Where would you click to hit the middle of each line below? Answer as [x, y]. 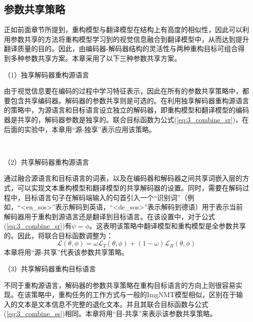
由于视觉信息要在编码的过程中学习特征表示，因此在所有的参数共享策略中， [123, 91]
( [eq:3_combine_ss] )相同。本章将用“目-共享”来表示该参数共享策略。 [110, 313]
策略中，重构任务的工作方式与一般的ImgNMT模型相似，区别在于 [134, 294]
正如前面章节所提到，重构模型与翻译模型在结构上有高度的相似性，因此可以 [123, 29]
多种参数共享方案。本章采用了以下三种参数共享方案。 [96, 58]
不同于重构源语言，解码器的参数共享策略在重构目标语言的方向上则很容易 [120, 285]
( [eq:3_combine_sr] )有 [38, 226]
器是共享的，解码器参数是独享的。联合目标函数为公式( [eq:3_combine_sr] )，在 [126, 119]
